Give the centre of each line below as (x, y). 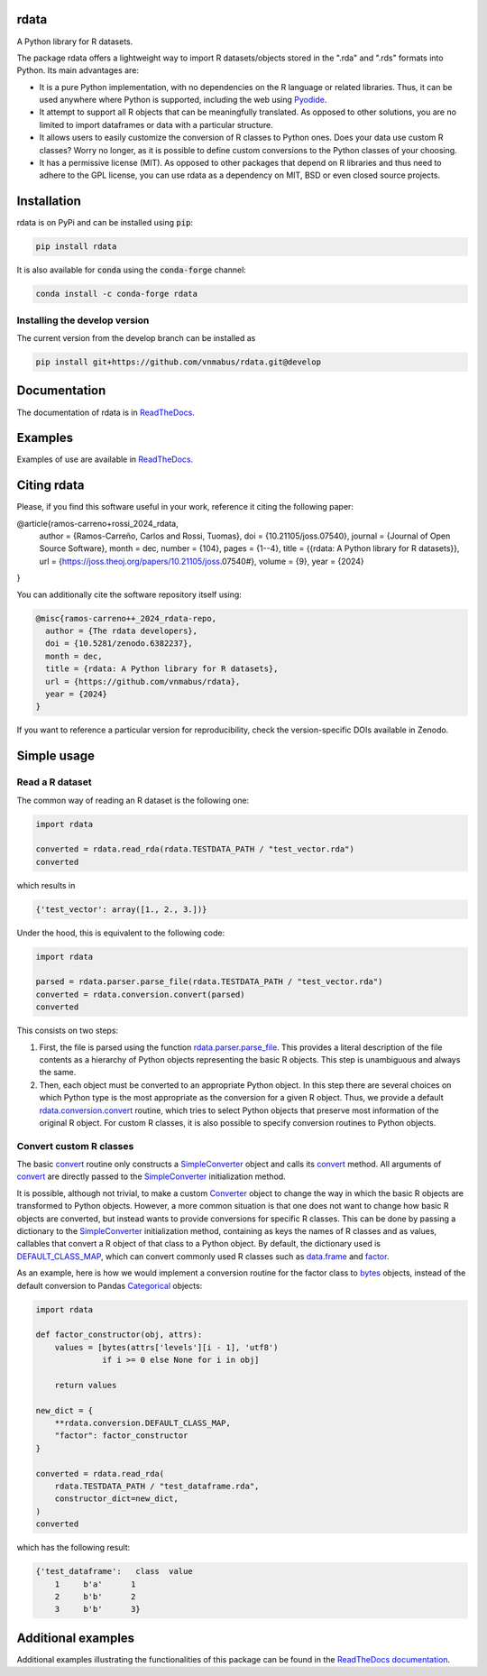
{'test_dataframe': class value (114, 1571)
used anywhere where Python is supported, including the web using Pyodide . (183, 100)
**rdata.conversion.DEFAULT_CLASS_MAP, (143, 1423)
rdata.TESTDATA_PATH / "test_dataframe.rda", (157, 1486)
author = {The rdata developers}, (122, 631)
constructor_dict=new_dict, (117, 1499)
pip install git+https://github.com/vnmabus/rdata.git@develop (179, 362)
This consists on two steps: (68, 1031)
